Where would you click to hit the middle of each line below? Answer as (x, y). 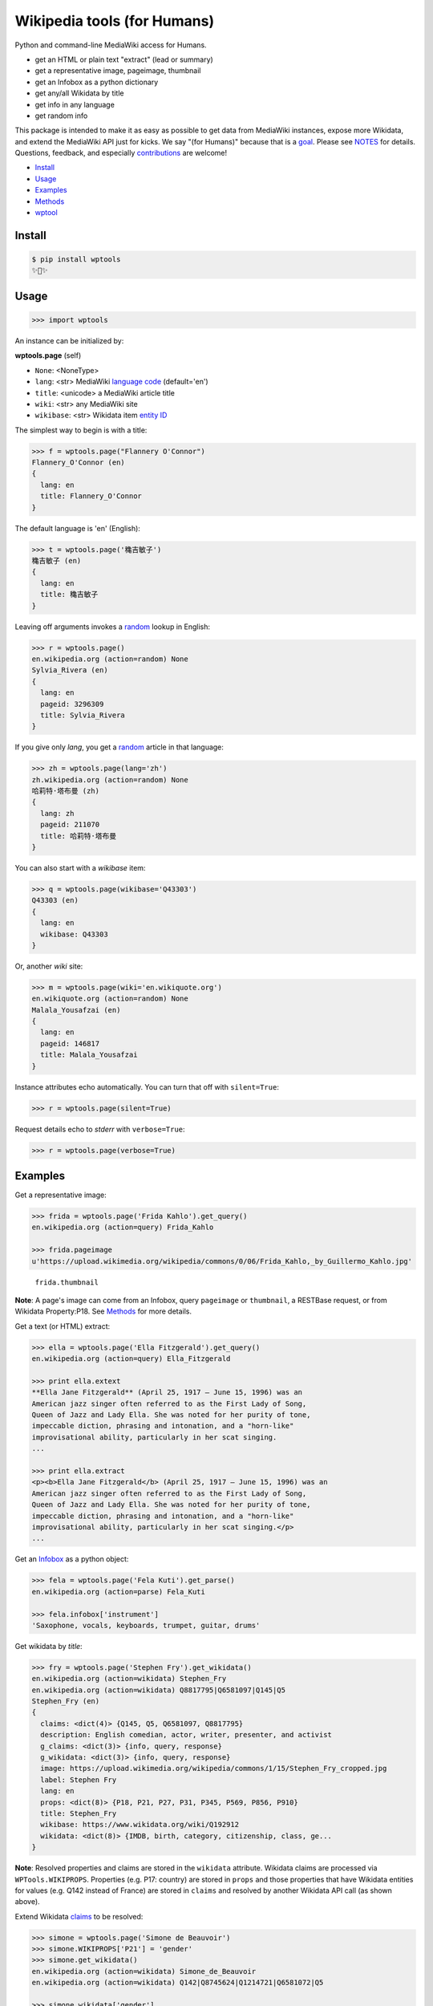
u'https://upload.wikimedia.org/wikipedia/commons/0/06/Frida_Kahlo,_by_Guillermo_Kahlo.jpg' (222, 1261)
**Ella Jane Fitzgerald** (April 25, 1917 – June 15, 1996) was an (167, 1393)
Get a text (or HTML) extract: (63, 1326)
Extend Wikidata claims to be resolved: (79, 1916)
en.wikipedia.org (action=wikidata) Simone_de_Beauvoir (144, 1971)
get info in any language (75, 104)
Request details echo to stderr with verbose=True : (100, 1129)
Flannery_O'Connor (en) (79, 463)
